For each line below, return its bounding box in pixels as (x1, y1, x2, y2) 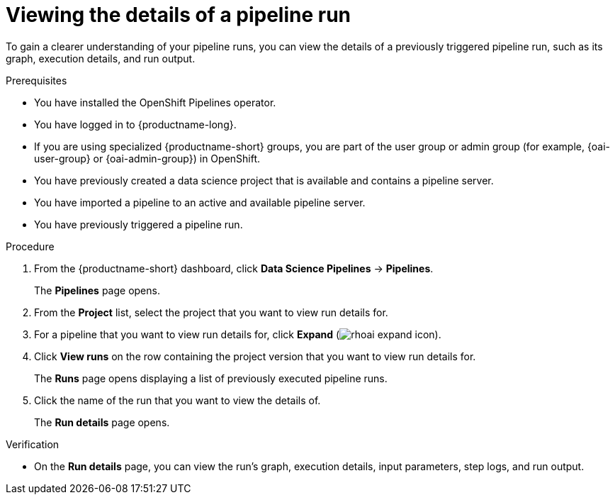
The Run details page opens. (34, 416, 170, 428)
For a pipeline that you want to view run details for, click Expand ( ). (34, 328, 441, 340)
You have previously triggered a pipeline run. (34, 218, 243, 230)
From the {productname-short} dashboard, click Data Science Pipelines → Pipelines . (34, 262, 434, 274)
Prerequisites (6, 74, 67, 87)
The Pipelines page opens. (34, 284, 160, 296)
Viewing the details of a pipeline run (6, 3, 351, 27)
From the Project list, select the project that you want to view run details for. (34, 306, 388, 318)
